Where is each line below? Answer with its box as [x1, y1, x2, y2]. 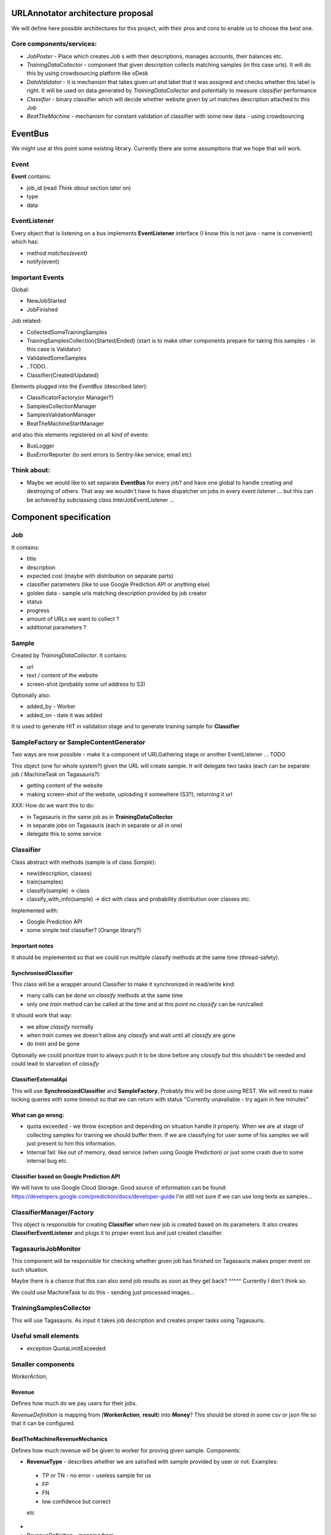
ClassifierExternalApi [11, 1076, 67, 1083]
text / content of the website [26, 672, 98, 679]
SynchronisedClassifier [11, 969, 74, 976]
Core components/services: [11, 40, 97, 49]
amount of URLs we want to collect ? [26, 615, 120, 623]
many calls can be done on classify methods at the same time [26, 992, 183, 999]
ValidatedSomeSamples [26, 354, 87, 362]
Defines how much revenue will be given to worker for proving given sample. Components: [11, 1447, 241, 1454]
